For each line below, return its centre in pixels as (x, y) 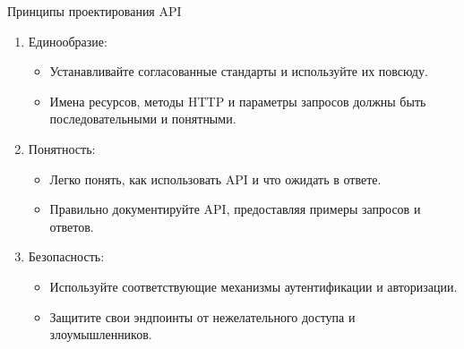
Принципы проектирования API (95, 11)
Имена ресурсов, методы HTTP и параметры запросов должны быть (238, 101)
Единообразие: (68, 41)
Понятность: (62, 148)
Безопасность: (66, 256)
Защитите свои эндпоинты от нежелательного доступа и (202, 316)
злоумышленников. (101, 334)
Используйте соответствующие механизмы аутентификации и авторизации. (253, 286)
